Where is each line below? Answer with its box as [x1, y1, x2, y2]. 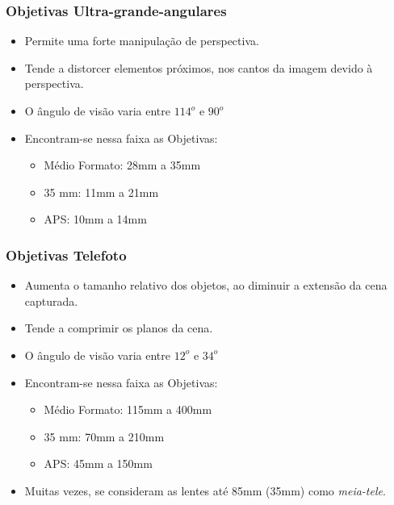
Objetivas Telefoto [6, 244, 127, 265]
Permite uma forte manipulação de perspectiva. [24, 32, 259, 49]
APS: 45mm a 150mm [44, 455, 153, 472]
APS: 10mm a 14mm [44, 211, 147, 227]
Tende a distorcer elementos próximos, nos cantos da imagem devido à [24, 59, 373, 76]
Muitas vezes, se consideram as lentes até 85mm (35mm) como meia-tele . [24, 482, 386, 499]
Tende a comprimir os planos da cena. [24, 319, 213, 336]
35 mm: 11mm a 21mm [44, 183, 159, 200]
